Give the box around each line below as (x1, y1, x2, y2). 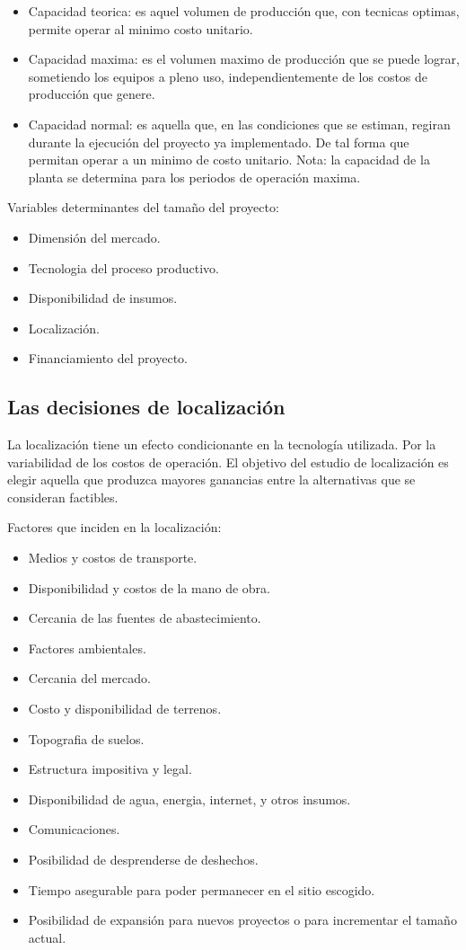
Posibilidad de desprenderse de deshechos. (28, 850, 259, 869)
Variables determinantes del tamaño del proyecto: (7, 198, 279, 217)
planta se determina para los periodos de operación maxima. (28, 167, 361, 186)
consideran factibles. (7, 487, 119, 506)
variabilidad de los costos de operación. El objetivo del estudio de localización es (7, 452, 449, 471)
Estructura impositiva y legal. (28, 759, 192, 778)
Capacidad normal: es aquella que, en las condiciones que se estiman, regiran (28, 114, 451, 133)
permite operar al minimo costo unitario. (28, 19, 253, 38)
